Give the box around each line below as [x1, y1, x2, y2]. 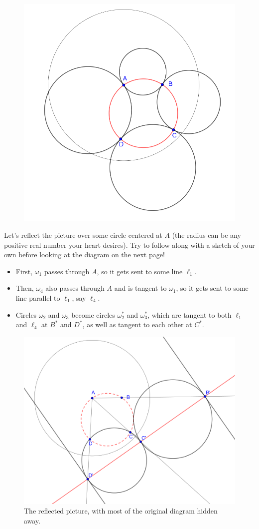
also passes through [45, 283, 105, 293]
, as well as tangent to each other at [82, 319, 192, 330]
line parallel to [15, 293, 60, 303]
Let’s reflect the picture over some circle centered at [4, 230, 162, 240]
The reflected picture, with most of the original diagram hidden [24, 506, 218, 516]
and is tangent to [114, 283, 167, 293]
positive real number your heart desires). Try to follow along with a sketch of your [4, 239, 255, 250]
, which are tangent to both [147, 309, 232, 320]
